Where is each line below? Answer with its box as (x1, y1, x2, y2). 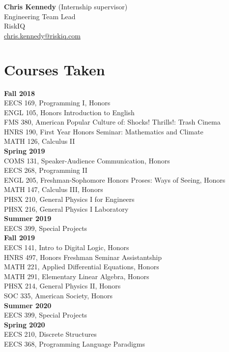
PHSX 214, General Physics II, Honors (4, 281, 121, 291)
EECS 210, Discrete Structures (4, 329, 97, 339)
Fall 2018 (4, 88, 35, 98)
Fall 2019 (4, 232, 35, 243)
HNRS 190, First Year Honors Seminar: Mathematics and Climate (4, 126, 203, 136)
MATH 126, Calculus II (4, 136, 75, 146)
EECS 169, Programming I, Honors (4, 97, 111, 108)
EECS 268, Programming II (4, 165, 87, 175)
